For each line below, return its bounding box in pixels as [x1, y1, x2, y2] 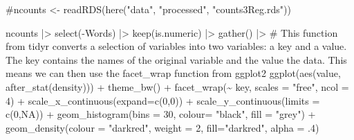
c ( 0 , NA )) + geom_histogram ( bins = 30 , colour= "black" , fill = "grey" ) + [6, 107, 316, 121]
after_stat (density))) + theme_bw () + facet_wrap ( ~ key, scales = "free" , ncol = [6, 79, 349, 94]
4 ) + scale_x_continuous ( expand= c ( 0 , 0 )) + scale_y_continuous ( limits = [6, 93, 320, 107]
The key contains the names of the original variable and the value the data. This [6, 52, 347, 67]
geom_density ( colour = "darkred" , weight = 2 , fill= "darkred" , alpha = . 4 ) [6, 120, 319, 134]
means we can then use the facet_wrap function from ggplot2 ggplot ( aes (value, [6, 66, 341, 80]
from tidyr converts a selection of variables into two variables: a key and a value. [6, 39, 347, 53]
